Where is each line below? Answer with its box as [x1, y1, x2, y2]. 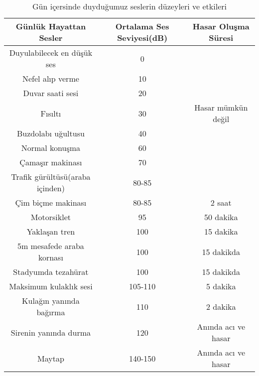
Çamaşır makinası [19, 156, 82, 168]
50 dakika [204, 211, 238, 223]
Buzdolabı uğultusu [16, 127, 85, 139]
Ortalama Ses [115, 20, 169, 32]
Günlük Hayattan [15, 20, 86, 32]
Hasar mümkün [194, 102, 248, 113]
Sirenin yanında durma [10, 326, 91, 338]
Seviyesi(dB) [117, 32, 168, 43]
